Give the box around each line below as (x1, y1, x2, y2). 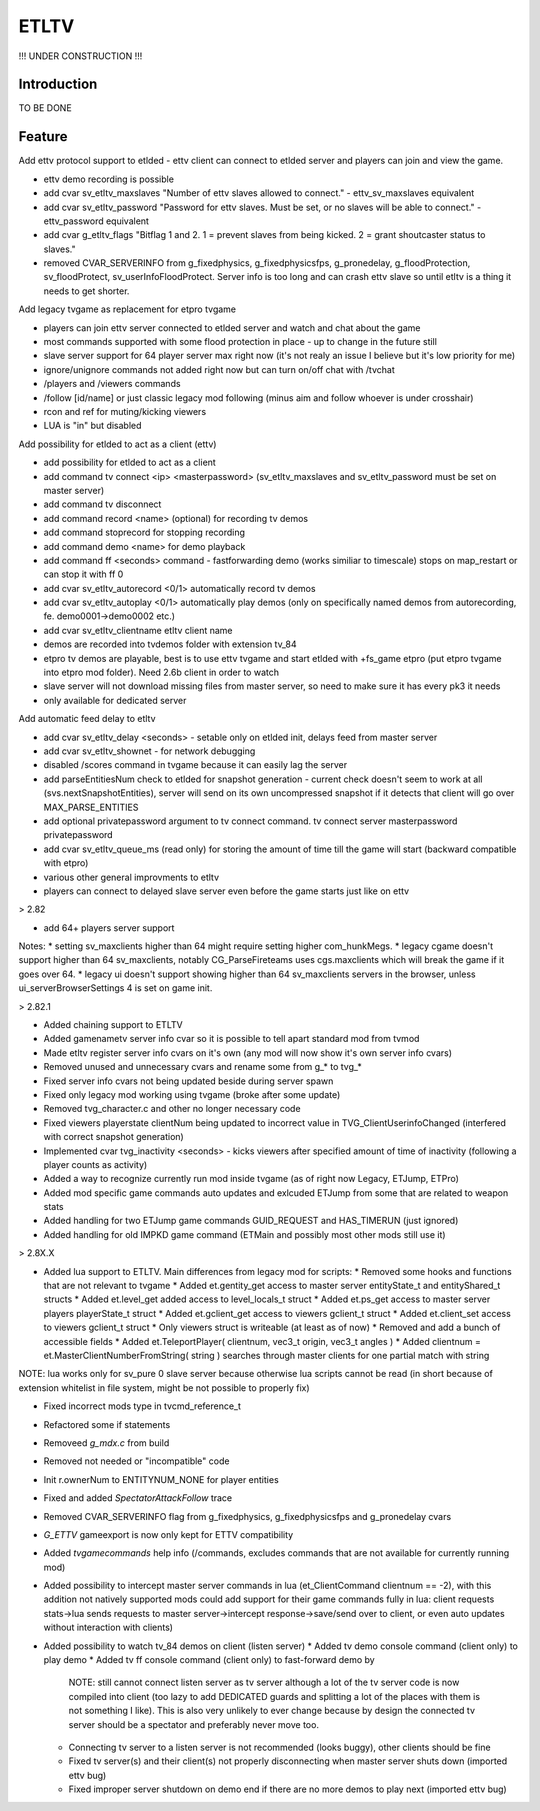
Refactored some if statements (43, 1418, 171, 1430)
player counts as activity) (43, 1158, 148, 1170)
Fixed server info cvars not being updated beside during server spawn (43, 1075, 334, 1087)
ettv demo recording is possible (43, 173, 175, 185)
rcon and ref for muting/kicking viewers (43, 406, 207, 417)
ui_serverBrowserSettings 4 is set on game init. (18, 982, 213, 994)
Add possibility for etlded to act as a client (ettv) (18, 438, 217, 450)
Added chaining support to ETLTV (43, 1019, 184, 1031)
